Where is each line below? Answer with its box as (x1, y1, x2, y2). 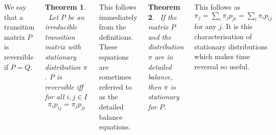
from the (99, 21, 126, 32)
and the (148, 31, 172, 42)
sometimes (99, 71, 131, 82)
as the (99, 91, 118, 102)
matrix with (45, 41, 81, 52)
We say (4, 2, 26, 12)
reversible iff (45, 81, 84, 92)
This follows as (194, 2, 241, 12)
